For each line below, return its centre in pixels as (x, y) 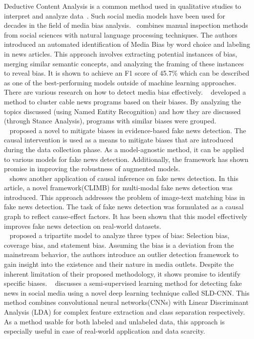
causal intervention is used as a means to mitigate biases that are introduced (119, 140)
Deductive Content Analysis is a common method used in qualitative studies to (123, 6)
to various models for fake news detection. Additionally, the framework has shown (126, 159)
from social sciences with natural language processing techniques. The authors (121, 34)
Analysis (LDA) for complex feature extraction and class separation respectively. (125, 312)
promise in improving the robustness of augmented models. (92, 169)
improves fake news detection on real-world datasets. (83, 226)
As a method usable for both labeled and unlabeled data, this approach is (114, 321)
